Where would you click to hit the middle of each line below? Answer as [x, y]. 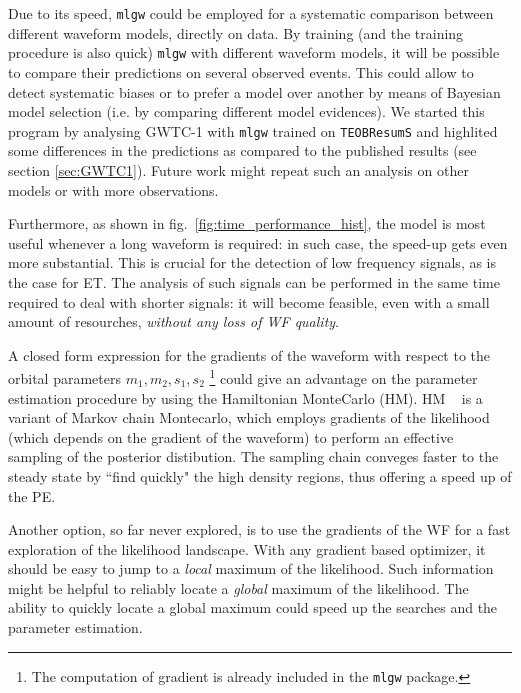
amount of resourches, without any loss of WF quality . [174, 321]
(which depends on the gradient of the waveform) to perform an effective [231, 436]
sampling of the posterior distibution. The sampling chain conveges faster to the [253, 456]
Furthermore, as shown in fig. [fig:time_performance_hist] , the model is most [247, 223]
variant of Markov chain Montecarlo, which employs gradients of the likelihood [249, 417]
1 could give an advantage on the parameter [343, 376]
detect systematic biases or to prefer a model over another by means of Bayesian [254, 91]
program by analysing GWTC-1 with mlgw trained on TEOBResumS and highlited [253, 130]
